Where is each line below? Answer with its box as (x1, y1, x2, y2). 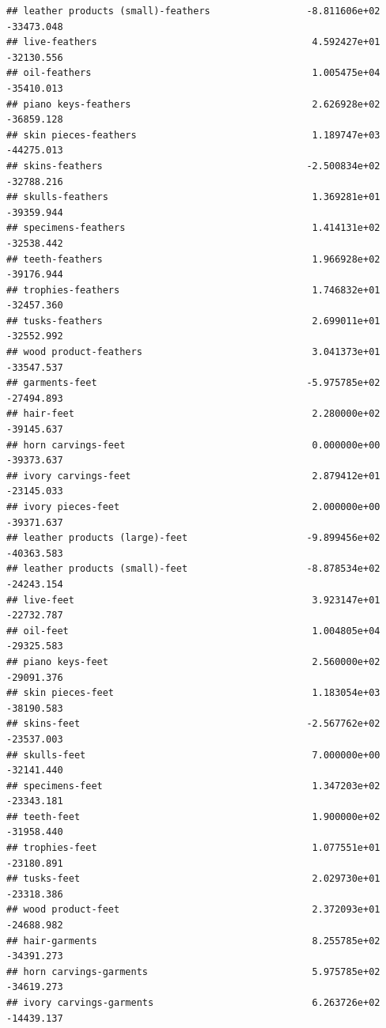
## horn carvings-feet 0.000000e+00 (6, 439, 380, 451)
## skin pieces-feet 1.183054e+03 (6, 687, 380, 699)
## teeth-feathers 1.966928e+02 (6, 253, 380, 265)
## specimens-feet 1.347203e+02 (6, 780, 380, 792)
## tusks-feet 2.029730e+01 (6, 873, 380, 885)
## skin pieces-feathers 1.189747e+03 (6, 129, 380, 141)
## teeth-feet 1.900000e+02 (6, 811, 380, 822)
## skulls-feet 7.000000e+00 (6, 749, 380, 761)
